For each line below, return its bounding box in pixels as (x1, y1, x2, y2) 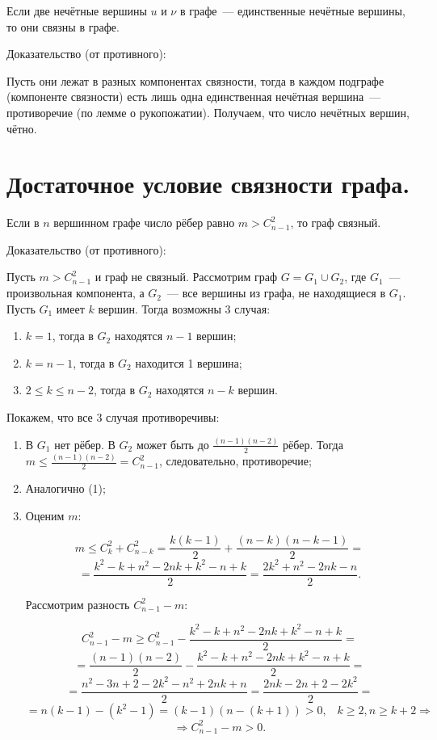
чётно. (6, 120, 37, 137)
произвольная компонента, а (6, 284, 145, 301)
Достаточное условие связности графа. (6, 167, 410, 200)
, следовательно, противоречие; (159, 452, 312, 469)
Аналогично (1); (25, 479, 106, 496)
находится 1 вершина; (135, 354, 242, 371)
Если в (6, 214, 40, 231)
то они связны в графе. (6, 18, 120, 35)
